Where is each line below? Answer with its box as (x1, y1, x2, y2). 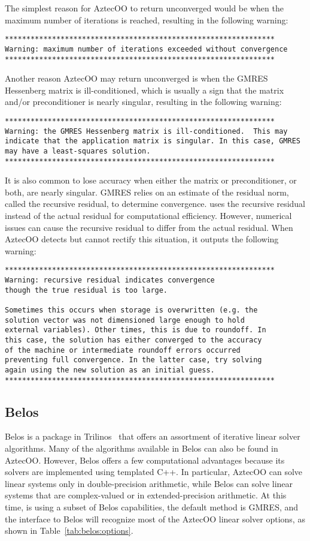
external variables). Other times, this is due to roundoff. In (5, 326, 266, 335)
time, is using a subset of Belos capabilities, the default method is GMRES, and (5, 501, 299, 513)
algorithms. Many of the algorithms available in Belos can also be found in (5, 442, 278, 455)
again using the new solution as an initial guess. (5, 365, 215, 374)
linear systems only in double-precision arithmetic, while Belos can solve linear (5, 477, 293, 489)
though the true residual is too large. (5, 285, 168, 294)
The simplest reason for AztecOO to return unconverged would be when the (5, 2, 284, 14)
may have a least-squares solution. (5, 146, 151, 155)
